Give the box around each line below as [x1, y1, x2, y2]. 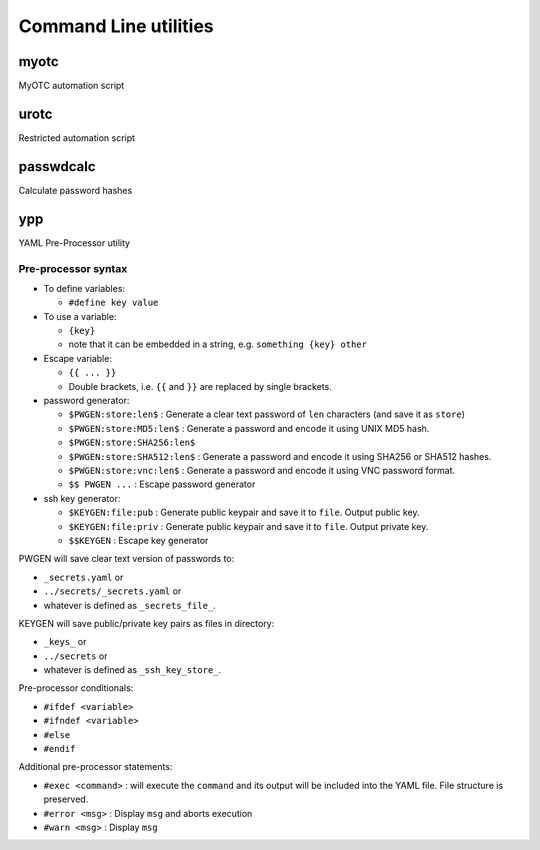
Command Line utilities [18, 15, 214, 37]
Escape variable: [43, 352, 112, 364]
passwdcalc [18, 158, 96, 175]
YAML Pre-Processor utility [18, 236, 130, 249]
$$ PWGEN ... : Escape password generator [68, 478, 256, 490]
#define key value [68, 297, 159, 309]
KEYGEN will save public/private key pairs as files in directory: [18, 617, 275, 629]
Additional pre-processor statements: [18, 761, 173, 773]
